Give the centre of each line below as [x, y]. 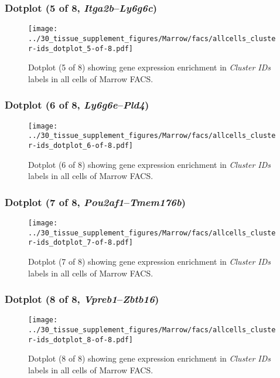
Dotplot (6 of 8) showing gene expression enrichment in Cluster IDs [150, 164]
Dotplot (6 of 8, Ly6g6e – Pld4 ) [77, 105]
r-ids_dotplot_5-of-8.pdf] [81, 48]
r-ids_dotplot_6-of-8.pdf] [81, 145]
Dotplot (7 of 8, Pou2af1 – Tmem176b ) [95, 202]
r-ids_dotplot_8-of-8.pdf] [81, 340]
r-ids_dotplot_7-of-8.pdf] [81, 243]
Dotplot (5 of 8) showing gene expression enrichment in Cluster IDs [150, 67]
